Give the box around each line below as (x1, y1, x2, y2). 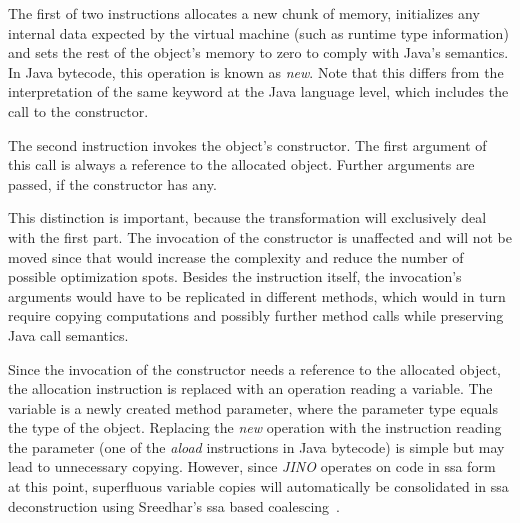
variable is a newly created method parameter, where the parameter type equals (8, 397, 498, 418)
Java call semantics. (8, 324, 129, 345)
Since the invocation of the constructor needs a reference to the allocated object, (8, 358, 502, 379)
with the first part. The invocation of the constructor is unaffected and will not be (8, 226, 513, 247)
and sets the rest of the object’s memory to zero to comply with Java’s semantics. (8, 42, 509, 63)
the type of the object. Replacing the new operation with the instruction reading (8, 417, 502, 438)
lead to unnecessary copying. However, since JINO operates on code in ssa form (8, 456, 496, 477)
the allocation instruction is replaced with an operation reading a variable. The (8, 378, 493, 399)
